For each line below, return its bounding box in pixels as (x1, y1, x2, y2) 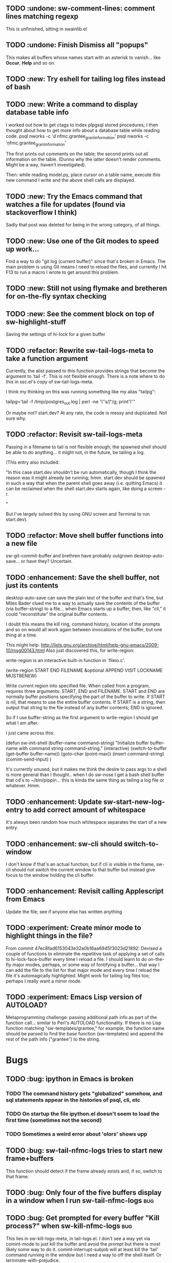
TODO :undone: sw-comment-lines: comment (6, 4, 156, 13)
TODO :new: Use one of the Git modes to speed (6, 236, 159, 246)
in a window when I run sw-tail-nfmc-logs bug (6, 1196, 154, 1205)
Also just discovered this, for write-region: (46, 647, 135, 654)
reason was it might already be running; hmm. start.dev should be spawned (6, 475, 165, 481)
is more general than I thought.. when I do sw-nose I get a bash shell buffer (6, 771, 165, 778)
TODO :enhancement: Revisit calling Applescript (6, 887, 164, 896)
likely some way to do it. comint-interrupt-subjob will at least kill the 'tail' (6, 1246, 159, 1252)
